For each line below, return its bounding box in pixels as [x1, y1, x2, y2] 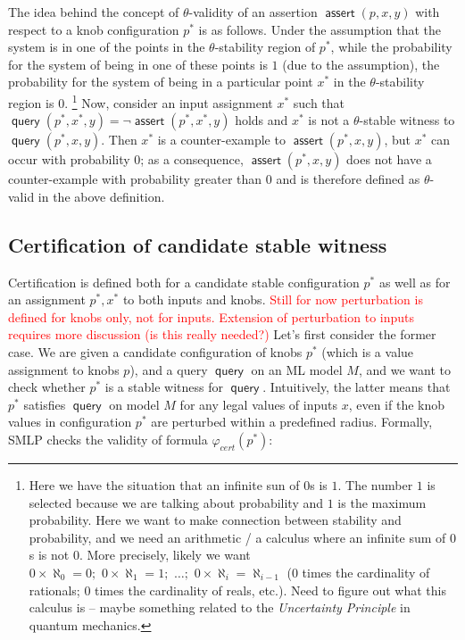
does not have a [346, 150, 432, 169]
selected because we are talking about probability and [29, 493, 324, 511]
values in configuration [8, 412, 132, 431]
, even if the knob [348, 395, 445, 413]
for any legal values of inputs [179, 395, 337, 413]
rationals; [29, 580, 80, 599]
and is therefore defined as [276, 170, 420, 188]
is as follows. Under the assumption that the [198, 20, 442, 38]
